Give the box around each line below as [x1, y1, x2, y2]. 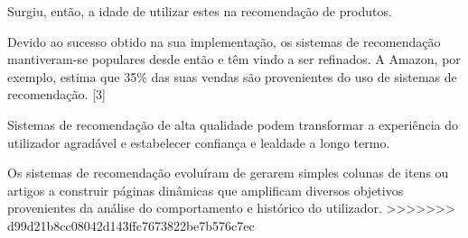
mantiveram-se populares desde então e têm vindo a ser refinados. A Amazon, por [7, 50, 461, 69]
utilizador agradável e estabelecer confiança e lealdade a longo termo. [7, 133, 390, 151]
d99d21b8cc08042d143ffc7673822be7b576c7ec [7, 215, 255, 234]
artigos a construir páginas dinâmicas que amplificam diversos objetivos [7, 180, 404, 199]
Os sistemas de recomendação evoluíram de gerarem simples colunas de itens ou [7, 163, 449, 182]
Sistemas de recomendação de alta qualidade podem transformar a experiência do [7, 114, 458, 133]
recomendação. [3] [7, 85, 106, 104]
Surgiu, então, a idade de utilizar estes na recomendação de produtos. [7, 2, 392, 20]
